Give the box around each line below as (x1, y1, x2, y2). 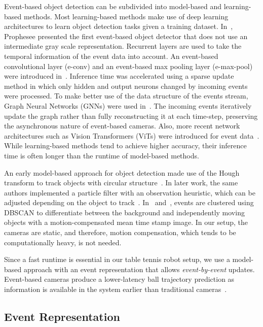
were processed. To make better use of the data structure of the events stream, (4, 90, 248, 101)
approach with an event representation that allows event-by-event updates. (23, 264, 255, 274)
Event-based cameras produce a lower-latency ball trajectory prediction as (4, 274, 235, 284)
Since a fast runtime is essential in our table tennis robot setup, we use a (4, 254, 230, 265)
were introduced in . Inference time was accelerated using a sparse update (4, 71, 234, 81)
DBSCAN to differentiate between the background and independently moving (4, 207, 245, 217)
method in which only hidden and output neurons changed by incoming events (4, 80, 248, 91)
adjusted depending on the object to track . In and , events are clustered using (4, 197, 254, 208)
